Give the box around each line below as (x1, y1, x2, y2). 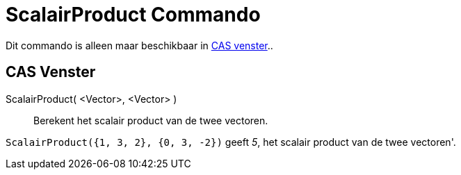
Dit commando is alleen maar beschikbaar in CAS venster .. (6, 39, 273, 51)
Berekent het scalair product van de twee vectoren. (33, 114, 268, 126)
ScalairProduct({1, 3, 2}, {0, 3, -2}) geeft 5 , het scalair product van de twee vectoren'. (6, 135, 456, 148)
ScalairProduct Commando (6, 3, 261, 26)
